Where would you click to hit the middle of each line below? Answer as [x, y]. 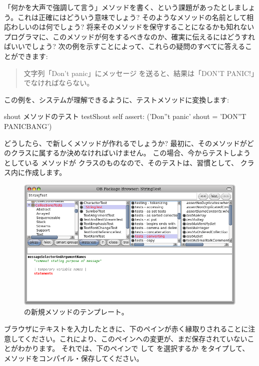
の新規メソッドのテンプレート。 [76, 312]
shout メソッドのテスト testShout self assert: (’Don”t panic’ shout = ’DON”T [125, 116]
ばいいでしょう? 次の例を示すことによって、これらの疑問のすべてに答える [125, 46]
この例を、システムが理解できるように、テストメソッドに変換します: [117, 99]
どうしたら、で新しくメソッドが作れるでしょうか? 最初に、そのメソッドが [126, 143]
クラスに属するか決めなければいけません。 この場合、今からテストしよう [130, 153]
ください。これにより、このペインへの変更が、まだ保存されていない [136, 338]
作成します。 [45, 172]
